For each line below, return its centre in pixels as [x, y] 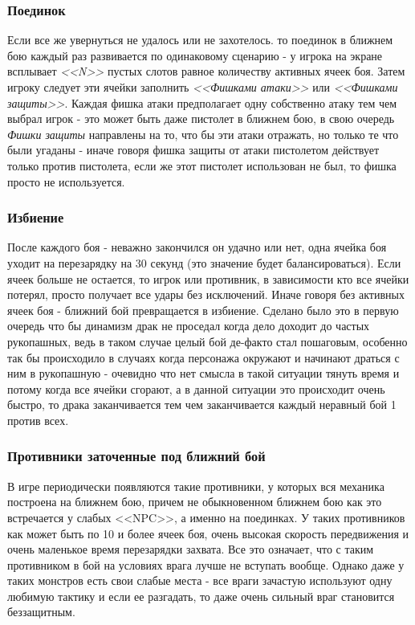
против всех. [38, 420]
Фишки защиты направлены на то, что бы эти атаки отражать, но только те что [203, 134]
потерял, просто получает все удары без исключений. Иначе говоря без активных [206, 294]
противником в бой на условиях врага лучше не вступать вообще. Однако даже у [206, 564]
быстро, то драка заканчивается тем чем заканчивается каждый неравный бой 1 [202, 404]
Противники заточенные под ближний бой [136, 456]
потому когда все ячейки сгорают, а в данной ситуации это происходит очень [196, 388]
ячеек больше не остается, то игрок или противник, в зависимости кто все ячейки [208, 278]
